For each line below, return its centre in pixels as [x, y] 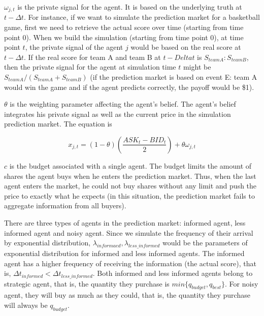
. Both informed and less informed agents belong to [173, 273]
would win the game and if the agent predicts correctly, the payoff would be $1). [129, 87]
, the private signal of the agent [74, 47]
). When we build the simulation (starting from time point [117, 37]
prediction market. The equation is [58, 124]
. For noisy [242, 283]
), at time [229, 37]
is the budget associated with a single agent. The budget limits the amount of [130, 165]
